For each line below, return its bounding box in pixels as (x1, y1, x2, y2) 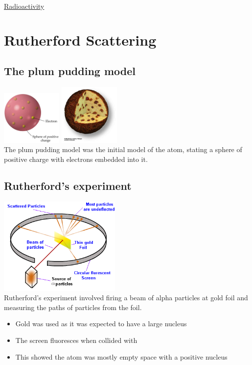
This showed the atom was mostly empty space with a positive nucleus (15, 351, 228, 362)
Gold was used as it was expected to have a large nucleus (15, 318, 187, 329)
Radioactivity (4, 1, 45, 11)
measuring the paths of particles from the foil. (4, 302, 142, 312)
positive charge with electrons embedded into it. (4, 154, 148, 164)
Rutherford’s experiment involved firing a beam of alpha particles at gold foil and (4, 292, 248, 303)
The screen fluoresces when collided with (15, 335, 137, 345)
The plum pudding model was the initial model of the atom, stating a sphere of (4, 144, 242, 155)
